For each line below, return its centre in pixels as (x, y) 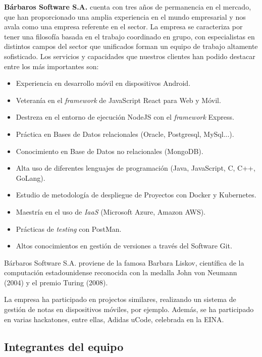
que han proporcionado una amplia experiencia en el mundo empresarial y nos (125, 16)
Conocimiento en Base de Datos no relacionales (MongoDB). (110, 151)
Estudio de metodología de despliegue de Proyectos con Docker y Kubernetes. (136, 195)
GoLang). (31, 177)
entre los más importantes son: (51, 66)
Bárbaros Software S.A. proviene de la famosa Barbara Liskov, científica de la (124, 262)
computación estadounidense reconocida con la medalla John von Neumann (121, 272)
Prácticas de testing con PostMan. (69, 228)
